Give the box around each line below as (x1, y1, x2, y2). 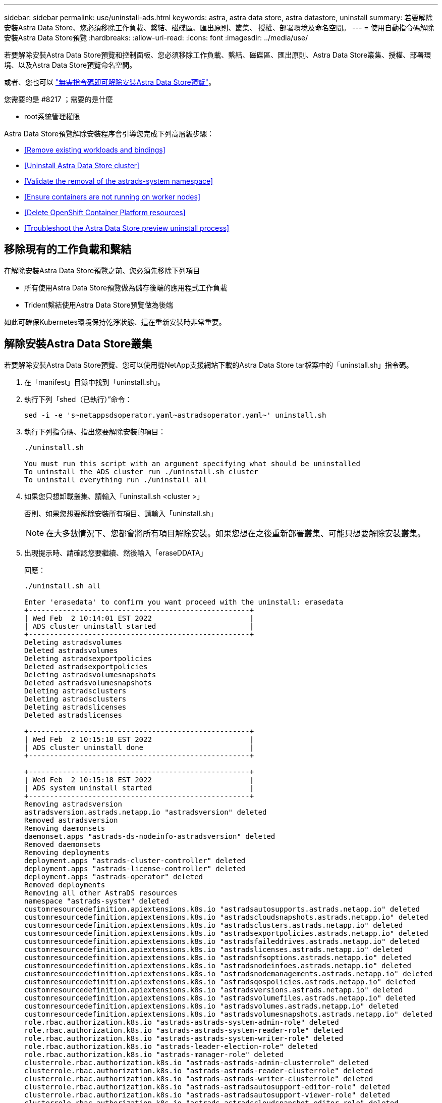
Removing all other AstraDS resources (24, 888, 178, 897)
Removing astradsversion (24, 799, 122, 808)
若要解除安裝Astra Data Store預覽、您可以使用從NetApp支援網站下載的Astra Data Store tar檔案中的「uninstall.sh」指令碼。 (4, 360, 413, 369)
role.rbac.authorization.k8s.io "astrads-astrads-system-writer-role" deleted (24, 1034, 344, 1042)
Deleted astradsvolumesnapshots (24, 678, 152, 687)
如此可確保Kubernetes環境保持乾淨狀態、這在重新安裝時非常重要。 (4, 317, 226, 326)
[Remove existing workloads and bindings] (24, 145, 165, 154)
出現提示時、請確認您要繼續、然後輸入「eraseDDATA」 (24, 548, 207, 557)
